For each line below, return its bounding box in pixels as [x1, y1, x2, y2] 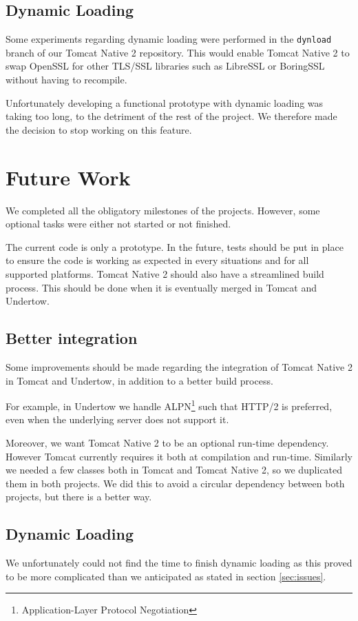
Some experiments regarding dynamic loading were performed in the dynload [6, 32, 332, 46]
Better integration [6, 327, 138, 349]
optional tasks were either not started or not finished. [6, 216, 231, 231]
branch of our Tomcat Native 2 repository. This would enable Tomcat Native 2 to [6, 45, 350, 59]
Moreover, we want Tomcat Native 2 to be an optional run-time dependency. [6, 435, 329, 449]
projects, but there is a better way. [6, 489, 152, 504]
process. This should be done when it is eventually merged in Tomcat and [6, 280, 317, 294]
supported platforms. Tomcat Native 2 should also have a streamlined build [6, 266, 324, 281]
